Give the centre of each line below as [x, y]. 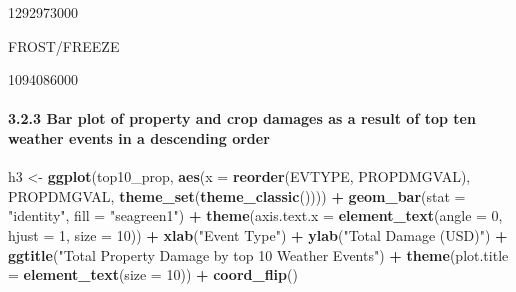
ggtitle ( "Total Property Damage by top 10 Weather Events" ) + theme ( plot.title [258, 254]
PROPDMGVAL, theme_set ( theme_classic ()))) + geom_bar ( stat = [237, 195]
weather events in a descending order [139, 137]
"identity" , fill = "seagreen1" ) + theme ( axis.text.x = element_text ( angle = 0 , [255, 215]
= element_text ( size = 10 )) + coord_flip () [153, 274]
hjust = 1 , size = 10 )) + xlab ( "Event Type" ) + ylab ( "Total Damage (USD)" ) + [258, 234]
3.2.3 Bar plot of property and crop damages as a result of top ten [242, 118]
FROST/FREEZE [64, 45]
